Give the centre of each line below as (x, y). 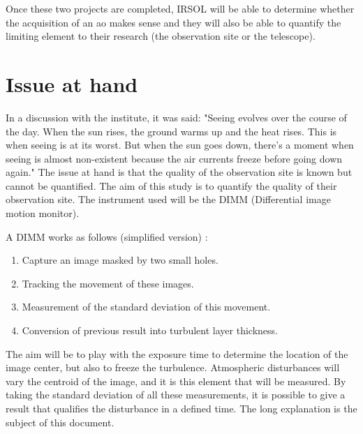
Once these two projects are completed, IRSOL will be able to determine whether (180, 8)
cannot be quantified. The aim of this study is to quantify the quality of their (171, 185)
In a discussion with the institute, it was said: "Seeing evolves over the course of (176, 117)
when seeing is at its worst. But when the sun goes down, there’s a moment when (180, 145)
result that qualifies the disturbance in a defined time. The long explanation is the (181, 408)
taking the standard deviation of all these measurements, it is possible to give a (176, 395)
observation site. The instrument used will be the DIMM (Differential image (168, 199)
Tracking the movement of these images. (108, 283)
